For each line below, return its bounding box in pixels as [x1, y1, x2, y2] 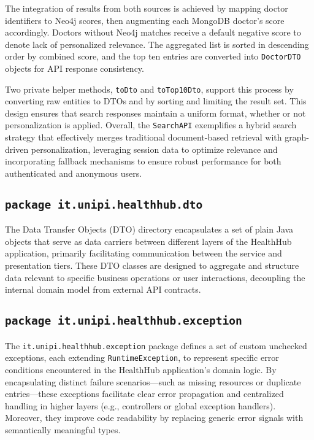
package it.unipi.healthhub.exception [5, 314, 242, 328]
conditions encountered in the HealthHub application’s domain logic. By [5, 363, 277, 376]
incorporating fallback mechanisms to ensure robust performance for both [5, 155, 281, 168]
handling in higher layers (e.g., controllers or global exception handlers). [5, 399, 276, 412]
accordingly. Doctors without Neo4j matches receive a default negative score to [5, 26, 301, 39]
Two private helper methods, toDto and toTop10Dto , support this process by [5, 82, 294, 95]
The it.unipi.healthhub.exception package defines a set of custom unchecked [5, 339, 307, 352]
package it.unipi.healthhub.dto [5, 198, 203, 211]
